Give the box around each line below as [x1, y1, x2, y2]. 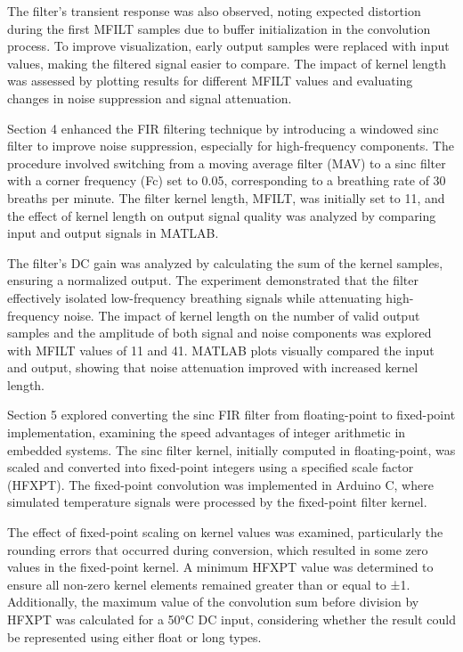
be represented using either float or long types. [7, 627, 262, 646]
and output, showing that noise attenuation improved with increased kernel [7, 358, 418, 377]
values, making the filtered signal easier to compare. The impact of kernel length [7, 53, 447, 72]
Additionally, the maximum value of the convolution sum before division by [7, 592, 419, 611]
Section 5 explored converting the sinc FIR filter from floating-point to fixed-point [7, 405, 456, 424]
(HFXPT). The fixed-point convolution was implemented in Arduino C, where [7, 475, 434, 493]
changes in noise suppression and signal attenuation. [7, 88, 292, 107]
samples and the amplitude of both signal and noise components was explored [7, 323, 432, 342]
